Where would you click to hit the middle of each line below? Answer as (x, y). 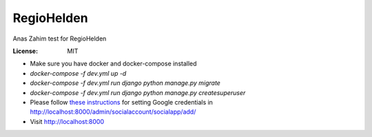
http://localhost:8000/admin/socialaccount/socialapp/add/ (113, 112)
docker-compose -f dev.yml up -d (78, 73)
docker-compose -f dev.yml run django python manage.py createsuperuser (138, 92)
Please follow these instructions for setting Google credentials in (122, 102)
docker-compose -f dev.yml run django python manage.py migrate (125, 83)
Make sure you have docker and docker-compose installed (113, 64)
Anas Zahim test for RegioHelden (60, 39)
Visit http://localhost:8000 (67, 121)
